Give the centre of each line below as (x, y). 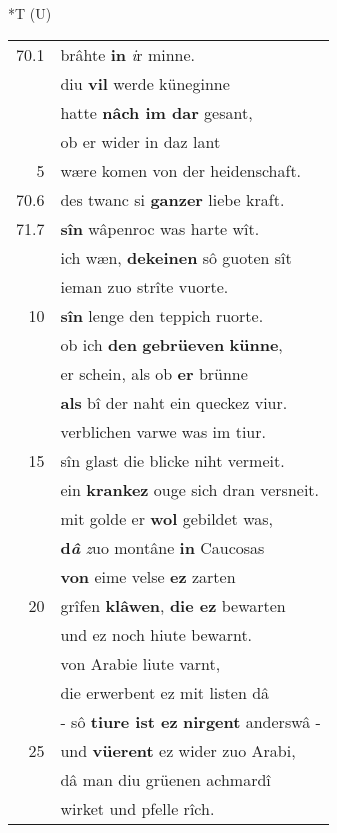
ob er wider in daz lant (140, 141)
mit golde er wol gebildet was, (166, 518)
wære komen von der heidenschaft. (181, 170)
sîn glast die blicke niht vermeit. (172, 460)
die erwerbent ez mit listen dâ (165, 692)
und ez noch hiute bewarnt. (156, 634)
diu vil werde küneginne (145, 83)
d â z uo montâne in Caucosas (162, 547)
